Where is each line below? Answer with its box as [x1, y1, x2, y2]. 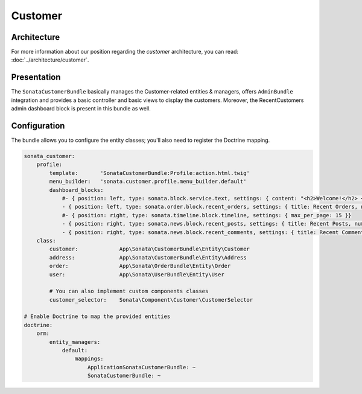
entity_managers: [49, 338, 101, 345]
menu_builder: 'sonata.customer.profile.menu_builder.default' [49, 178, 247, 185]
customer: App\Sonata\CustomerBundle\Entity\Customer [49, 246, 250, 253]
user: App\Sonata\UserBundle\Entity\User [49, 271, 224, 278]
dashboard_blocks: [49, 186, 104, 193]
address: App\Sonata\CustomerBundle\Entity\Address [49, 254, 247, 261]
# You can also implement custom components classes [49, 288, 209, 295]
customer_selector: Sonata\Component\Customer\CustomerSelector [49, 296, 253, 303]
